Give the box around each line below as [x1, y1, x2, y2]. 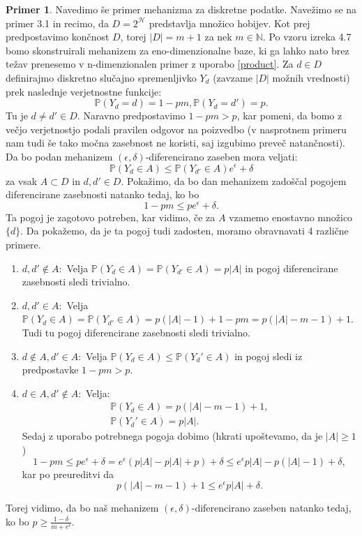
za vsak [6, 173, 38, 188]
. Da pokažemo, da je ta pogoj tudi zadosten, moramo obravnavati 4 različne [20, 223, 349, 238]
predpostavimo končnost [6, 29, 110, 44]
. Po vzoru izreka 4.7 [262, 29, 352, 44]
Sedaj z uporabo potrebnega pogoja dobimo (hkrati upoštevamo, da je [22, 429, 323, 443]
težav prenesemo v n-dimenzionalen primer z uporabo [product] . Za [6, 57, 294, 71]
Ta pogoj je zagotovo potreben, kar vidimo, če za [6, 209, 216, 224]
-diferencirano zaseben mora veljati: [145, 149, 298, 163]
